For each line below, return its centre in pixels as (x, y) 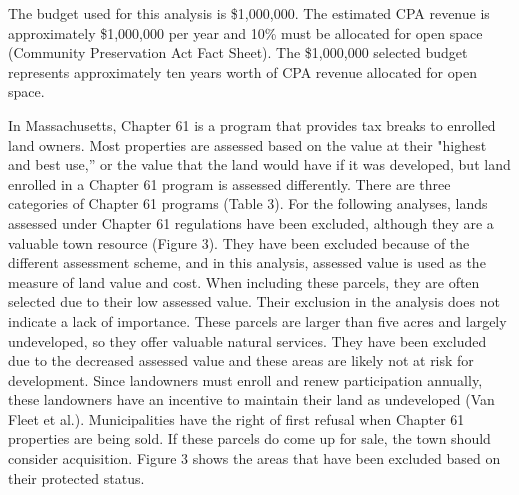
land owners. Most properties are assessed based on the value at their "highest (247, 144)
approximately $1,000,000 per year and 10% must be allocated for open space (245, 32)
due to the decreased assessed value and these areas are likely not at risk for (241, 360)
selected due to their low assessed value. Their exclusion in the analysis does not (254, 301)
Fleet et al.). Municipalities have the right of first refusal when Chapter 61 (236, 418)
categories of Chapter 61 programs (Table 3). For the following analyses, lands (248, 203)
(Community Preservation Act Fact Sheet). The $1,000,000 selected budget (238, 52)
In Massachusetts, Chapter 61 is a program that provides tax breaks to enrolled (252, 124)
